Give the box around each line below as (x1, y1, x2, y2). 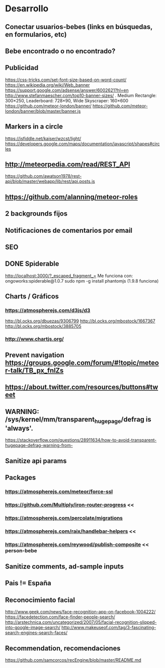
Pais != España (5, 579, 52, 587)
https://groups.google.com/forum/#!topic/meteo (5, 358, 159, 367)
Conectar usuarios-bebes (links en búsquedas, (5, 23, 153, 31)
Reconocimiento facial (5, 596, 75, 604)
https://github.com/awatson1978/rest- (5, 173, 82, 179)
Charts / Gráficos (5, 292, 59, 301)
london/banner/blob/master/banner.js (5, 108, 81, 114)
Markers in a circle (5, 123, 63, 131)
